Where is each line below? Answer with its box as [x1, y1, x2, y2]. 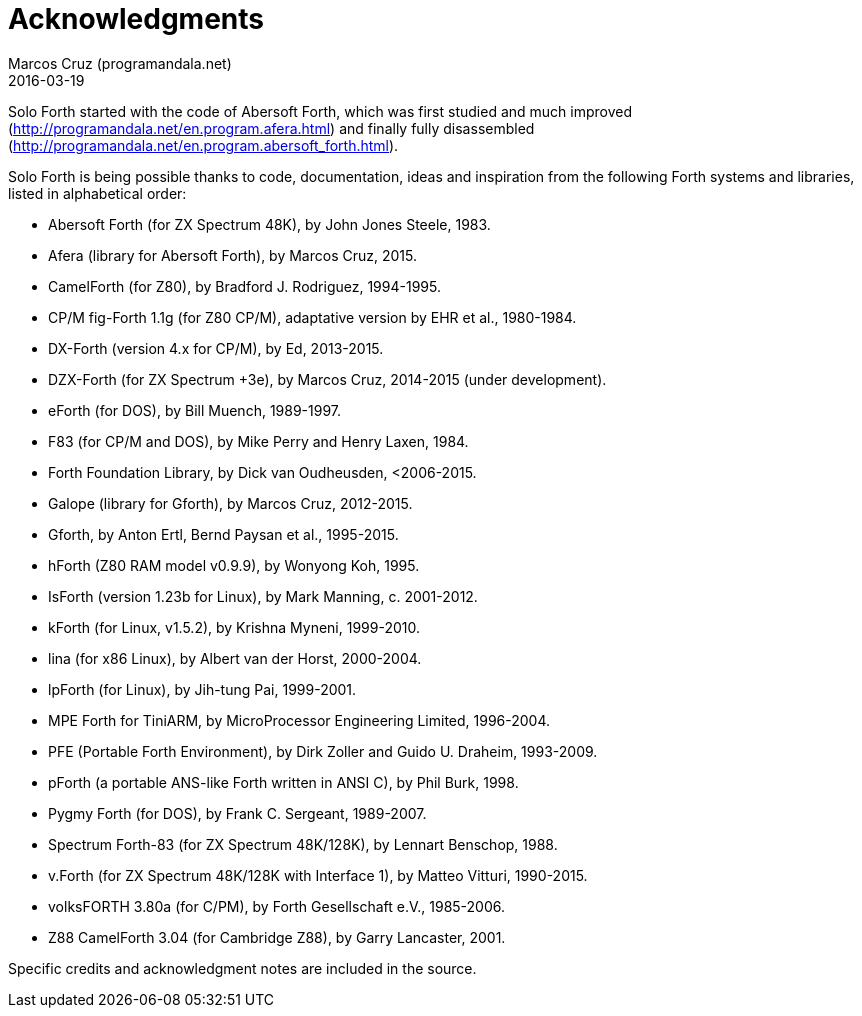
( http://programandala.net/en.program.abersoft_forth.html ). [8, 136, 399, 154]
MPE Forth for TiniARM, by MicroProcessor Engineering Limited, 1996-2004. [48, 711, 551, 729]
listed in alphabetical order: [8, 184, 187, 202]
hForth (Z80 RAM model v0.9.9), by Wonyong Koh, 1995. [48, 556, 420, 574]
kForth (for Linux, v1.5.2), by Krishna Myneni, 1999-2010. [48, 618, 420, 636]
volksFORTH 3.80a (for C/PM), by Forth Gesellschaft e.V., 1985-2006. [48, 897, 506, 915]
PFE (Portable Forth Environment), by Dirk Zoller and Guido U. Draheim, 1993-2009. [48, 742, 598, 760]
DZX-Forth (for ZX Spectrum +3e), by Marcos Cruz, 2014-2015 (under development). [48, 370, 607, 388]
